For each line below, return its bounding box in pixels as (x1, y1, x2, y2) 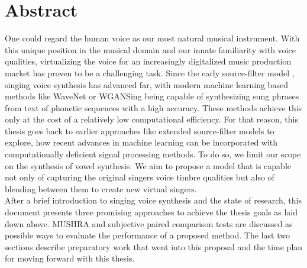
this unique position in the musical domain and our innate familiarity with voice (5, 43, 296, 56)
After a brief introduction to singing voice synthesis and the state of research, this (5, 194, 302, 206)
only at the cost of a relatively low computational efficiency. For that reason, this (5, 113, 298, 125)
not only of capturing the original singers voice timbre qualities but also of (5, 171, 274, 183)
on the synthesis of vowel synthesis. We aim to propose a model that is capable (5, 159, 291, 172)
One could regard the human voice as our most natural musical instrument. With (5, 32, 300, 44)
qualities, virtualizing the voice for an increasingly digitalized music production (5, 55, 292, 67)
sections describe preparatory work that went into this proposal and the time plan (5, 240, 303, 253)
